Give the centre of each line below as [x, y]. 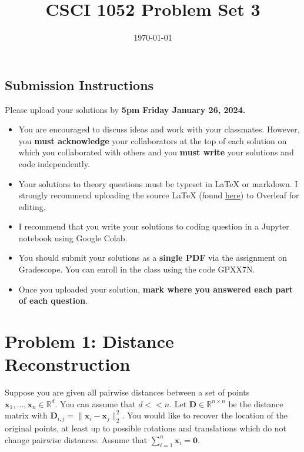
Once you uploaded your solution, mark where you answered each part [156, 289]
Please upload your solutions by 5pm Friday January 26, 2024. [125, 109]
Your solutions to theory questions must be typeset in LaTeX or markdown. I [158, 183]
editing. [32, 206]
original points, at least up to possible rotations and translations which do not [146, 428]
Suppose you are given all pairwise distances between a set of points [127, 392]
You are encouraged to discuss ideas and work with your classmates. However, [159, 129]
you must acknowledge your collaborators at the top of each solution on [153, 140]
